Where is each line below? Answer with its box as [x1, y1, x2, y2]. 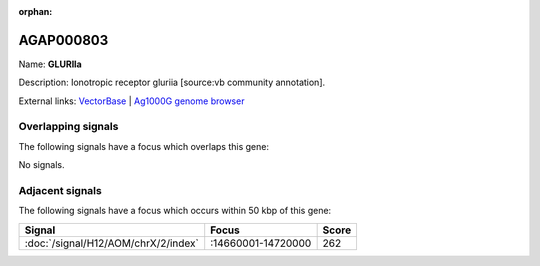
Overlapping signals [18, 120, 119, 134]
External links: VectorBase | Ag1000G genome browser [18, 95, 245, 107]
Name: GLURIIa [18, 58, 82, 70]
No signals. [18, 159, 65, 171]
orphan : [18, 6, 53, 17]
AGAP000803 [18, 31, 109, 49]
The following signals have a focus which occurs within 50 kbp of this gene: [18, 205, 332, 217]
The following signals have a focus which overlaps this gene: [18, 140, 270, 152]
